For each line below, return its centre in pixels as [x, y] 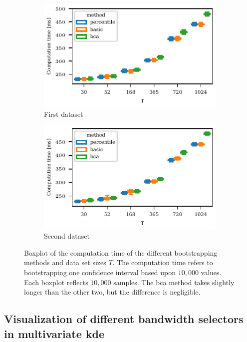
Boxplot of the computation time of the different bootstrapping [121, 252]
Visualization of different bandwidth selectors [124, 319]
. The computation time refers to [163, 262]
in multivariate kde [54, 333]
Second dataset [67, 236]
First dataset [64, 114]
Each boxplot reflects [56, 282]
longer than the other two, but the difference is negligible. [112, 292]
